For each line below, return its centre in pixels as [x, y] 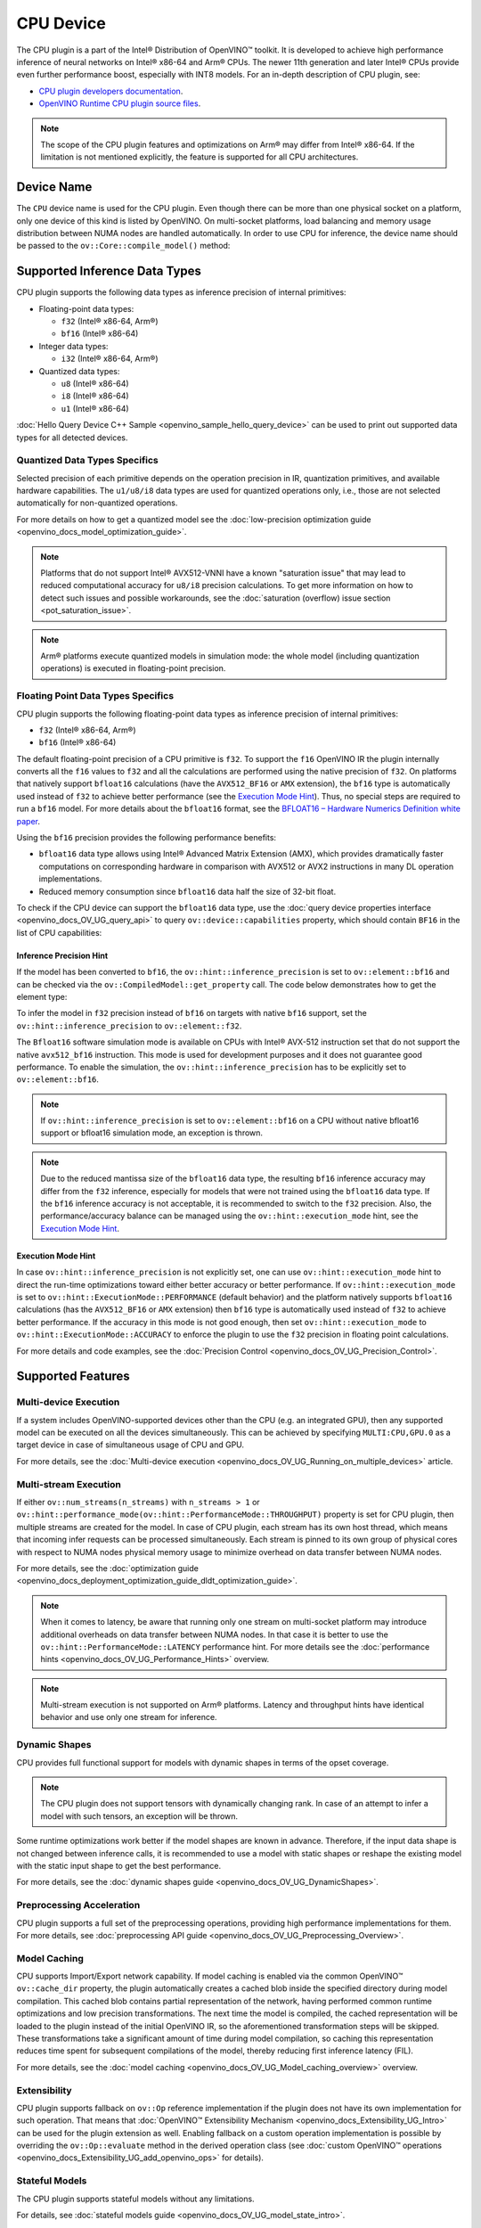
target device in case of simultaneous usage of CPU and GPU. [130, 1445]
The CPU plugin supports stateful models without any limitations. [135, 2199]
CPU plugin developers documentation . [111, 91]
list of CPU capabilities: [59, 932]
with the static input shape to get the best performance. [119, 1865]
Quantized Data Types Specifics [88, 461]
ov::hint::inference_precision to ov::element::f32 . [129, 1026]
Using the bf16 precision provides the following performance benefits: [146, 838]
